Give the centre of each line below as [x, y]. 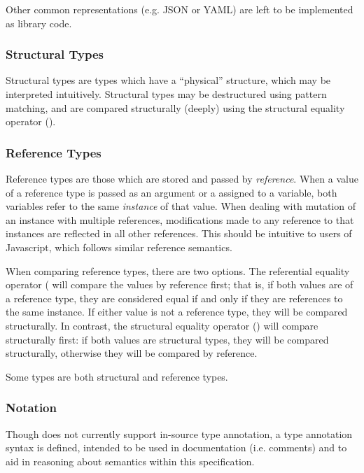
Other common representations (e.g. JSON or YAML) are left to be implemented [180, 9]
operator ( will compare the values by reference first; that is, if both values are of [180, 284]
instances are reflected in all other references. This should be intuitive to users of [179, 233]
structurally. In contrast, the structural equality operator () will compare [162, 325]
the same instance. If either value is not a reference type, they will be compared [177, 312]
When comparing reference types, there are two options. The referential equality [178, 270]
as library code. [39, 23]
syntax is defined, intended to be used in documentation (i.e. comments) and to [176, 447]
